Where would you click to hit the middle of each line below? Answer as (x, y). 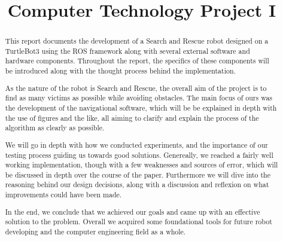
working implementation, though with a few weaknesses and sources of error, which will (141, 165)
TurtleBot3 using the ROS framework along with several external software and (127, 51)
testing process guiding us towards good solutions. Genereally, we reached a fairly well (139, 155)
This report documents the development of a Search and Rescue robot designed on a (137, 41)
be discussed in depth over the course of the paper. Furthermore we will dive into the (138, 174)
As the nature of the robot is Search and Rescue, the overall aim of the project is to (136, 88)
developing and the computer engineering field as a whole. (95, 231)
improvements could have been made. (63, 195)
